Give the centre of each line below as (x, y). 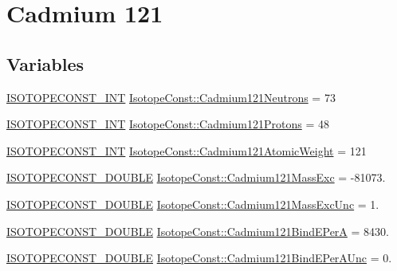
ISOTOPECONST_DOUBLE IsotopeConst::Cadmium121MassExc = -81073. (196, 177)
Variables (45, 63)
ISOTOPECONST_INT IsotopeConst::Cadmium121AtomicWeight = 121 (187, 150)
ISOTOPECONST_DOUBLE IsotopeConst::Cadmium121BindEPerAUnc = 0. (199, 258)
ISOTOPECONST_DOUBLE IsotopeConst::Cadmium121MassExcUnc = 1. (193, 204)
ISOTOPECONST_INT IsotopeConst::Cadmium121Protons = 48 (168, 124)
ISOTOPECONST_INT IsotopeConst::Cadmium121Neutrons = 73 (171, 97)
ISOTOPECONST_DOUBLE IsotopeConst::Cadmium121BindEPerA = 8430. (198, 231)
